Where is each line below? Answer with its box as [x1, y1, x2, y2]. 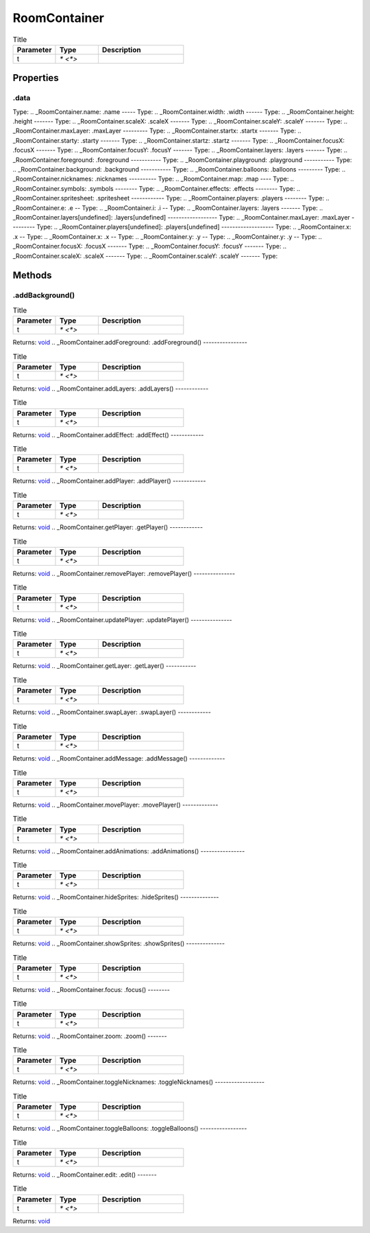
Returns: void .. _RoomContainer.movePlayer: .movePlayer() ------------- [12, 800, 219, 809]
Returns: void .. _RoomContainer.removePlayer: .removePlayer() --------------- [12, 569, 236, 577]
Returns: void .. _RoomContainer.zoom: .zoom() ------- [12, 1032, 167, 1040]
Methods [12, 270, 52, 281]
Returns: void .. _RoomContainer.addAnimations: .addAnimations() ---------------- [12, 846, 245, 855]
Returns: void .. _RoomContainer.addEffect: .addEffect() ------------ [12, 430, 204, 439]
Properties [12, 72, 59, 84]
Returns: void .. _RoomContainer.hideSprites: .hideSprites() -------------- [12, 893, 219, 901]
